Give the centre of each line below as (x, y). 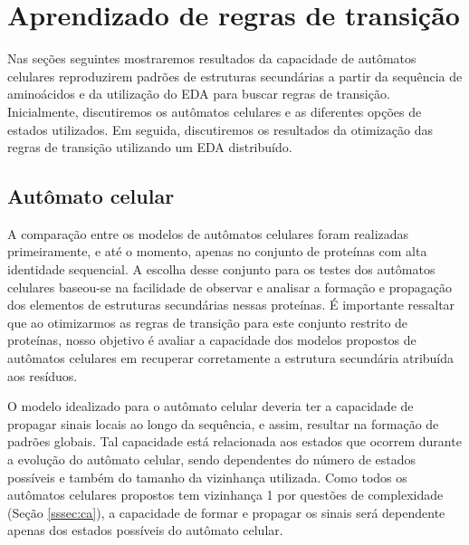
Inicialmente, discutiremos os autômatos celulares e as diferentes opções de (215, 111)
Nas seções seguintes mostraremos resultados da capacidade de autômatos (212, 58)
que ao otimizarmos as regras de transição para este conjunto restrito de (208, 322)
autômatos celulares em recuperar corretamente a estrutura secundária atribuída (231, 358)
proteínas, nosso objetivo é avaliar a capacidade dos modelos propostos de (212, 340)
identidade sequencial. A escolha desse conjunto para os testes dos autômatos (221, 269)
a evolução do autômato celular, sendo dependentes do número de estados (212, 459)
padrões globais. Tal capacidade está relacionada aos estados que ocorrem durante (234, 441)
